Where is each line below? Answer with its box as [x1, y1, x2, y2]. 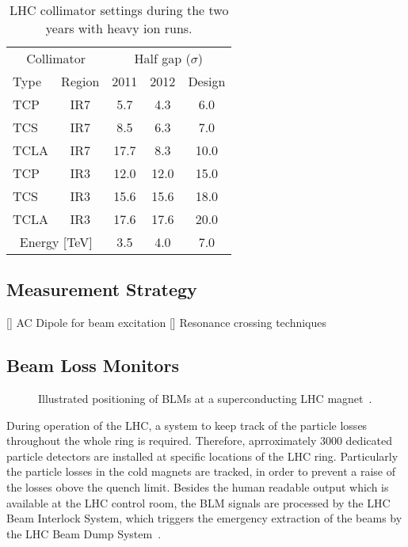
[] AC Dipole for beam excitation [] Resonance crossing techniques [6, 314, 327, 331]
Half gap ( [134, 49, 191, 67]
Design [188, 72, 226, 90]
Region [61, 72, 100, 90]
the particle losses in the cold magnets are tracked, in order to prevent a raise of [6, 463, 395, 480]
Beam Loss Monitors [6, 353, 179, 378]
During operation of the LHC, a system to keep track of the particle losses [6, 416, 368, 433]
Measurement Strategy [6, 277, 197, 302]
